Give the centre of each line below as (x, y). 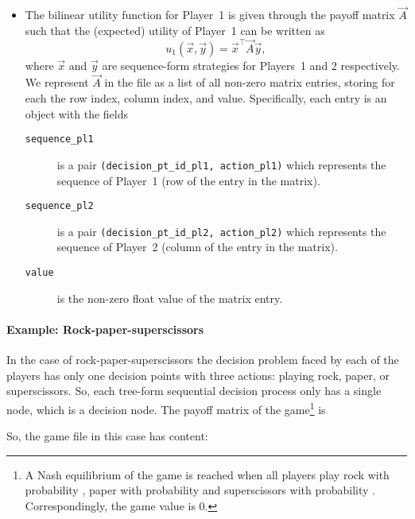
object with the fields (76, 113)
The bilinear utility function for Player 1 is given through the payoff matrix (210, 15)
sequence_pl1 (59, 139)
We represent (57, 82)
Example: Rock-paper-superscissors (105, 329)
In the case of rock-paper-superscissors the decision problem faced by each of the (203, 360)
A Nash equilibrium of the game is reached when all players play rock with (207, 474)
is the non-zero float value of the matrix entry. (170, 298)
